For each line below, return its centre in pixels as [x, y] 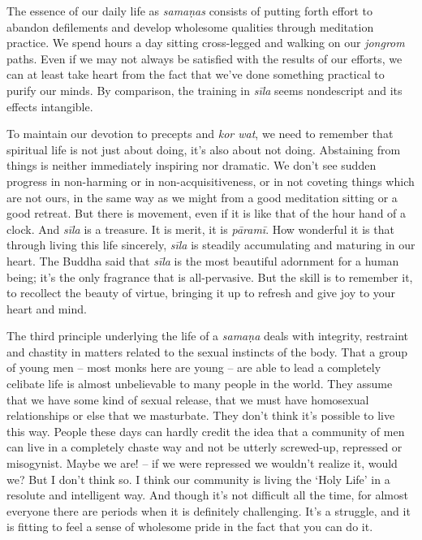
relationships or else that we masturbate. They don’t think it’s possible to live [201, 415]
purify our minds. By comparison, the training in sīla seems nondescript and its [205, 90]
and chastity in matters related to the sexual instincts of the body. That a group [207, 351]
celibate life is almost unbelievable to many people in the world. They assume [200, 384]
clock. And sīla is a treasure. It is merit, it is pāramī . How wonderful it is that [200, 229]
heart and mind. [47, 308]
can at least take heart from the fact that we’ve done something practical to [196, 74]
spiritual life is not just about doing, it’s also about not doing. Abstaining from [204, 149]
